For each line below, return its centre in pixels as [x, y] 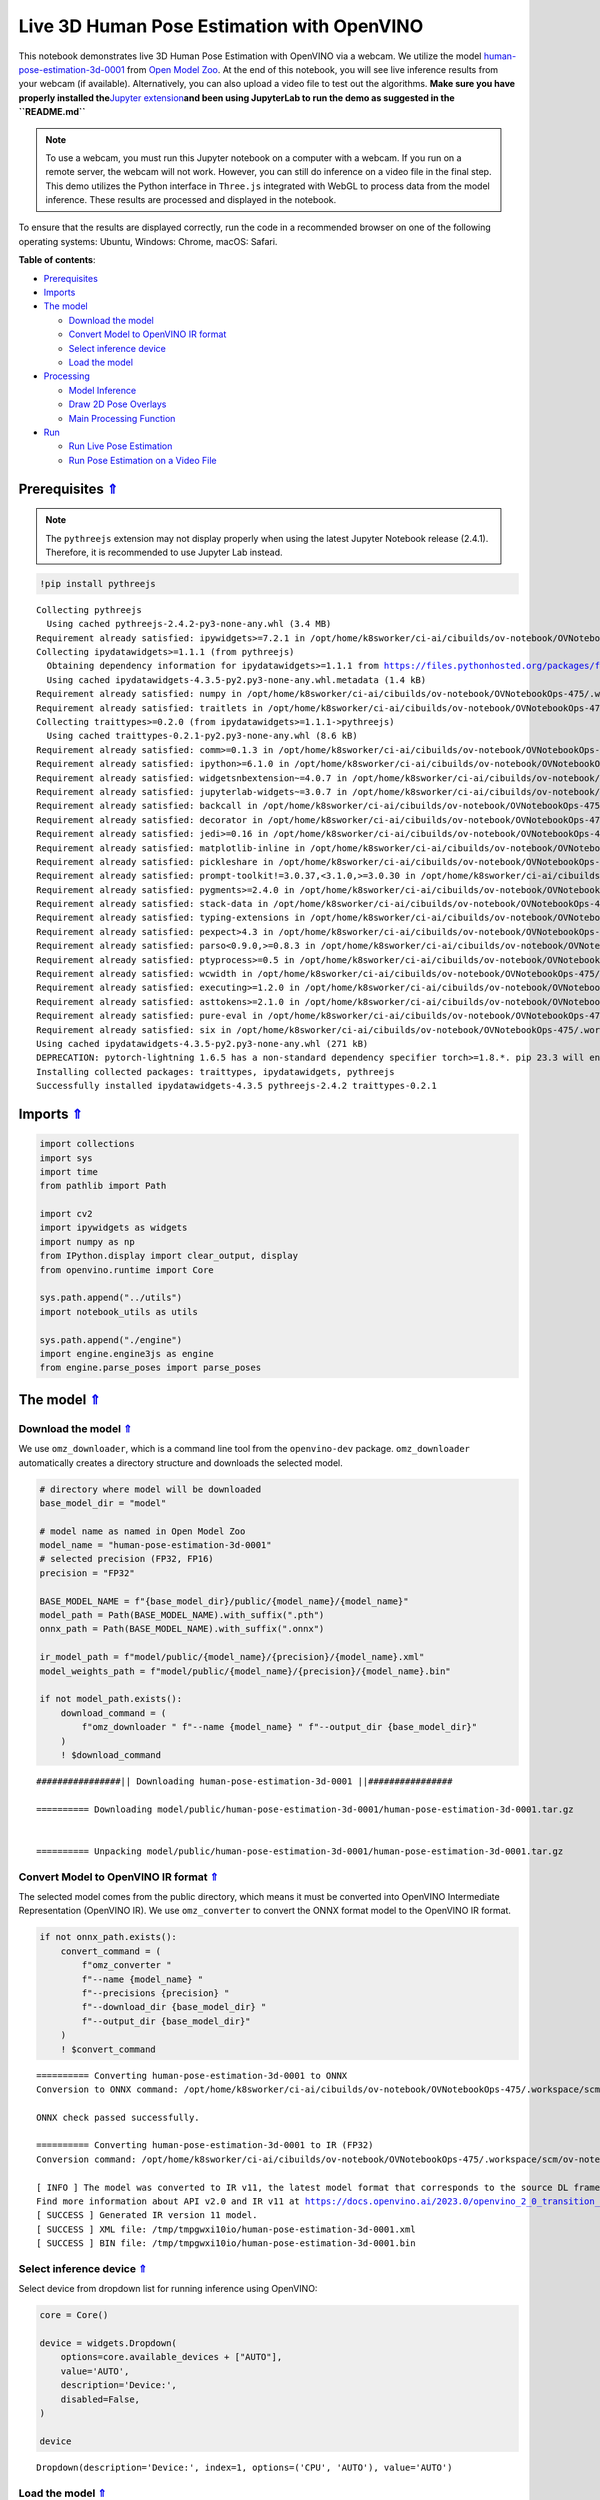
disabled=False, [100, 2399]
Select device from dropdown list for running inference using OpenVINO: [168, 2289]
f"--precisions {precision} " [155, 1993]
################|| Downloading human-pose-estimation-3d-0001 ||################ [244, 1781]
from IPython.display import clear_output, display [169, 1256]
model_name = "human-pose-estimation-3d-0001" [155, 1545]
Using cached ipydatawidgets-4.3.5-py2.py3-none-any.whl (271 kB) [202, 1043]
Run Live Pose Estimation [120, 446]
